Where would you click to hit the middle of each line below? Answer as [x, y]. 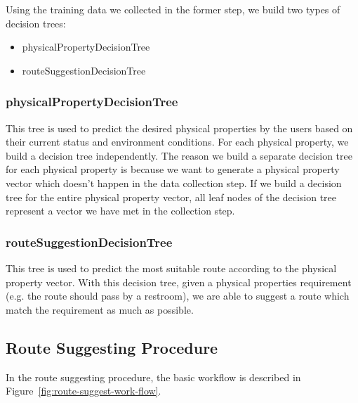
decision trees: [36, 23]
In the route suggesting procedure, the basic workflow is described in [153, 377]
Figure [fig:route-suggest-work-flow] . [84, 391]
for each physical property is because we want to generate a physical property [173, 169]
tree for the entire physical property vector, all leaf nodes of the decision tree [171, 197]
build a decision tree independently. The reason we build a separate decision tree [179, 155]
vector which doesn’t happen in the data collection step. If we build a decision [174, 183]
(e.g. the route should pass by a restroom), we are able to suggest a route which [178, 296]
